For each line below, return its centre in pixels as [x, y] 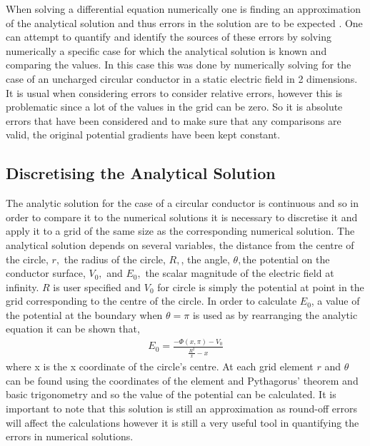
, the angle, [205, 259]
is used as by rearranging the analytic [275, 314]
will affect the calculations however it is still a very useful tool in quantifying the [182, 422]
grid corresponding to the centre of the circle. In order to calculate [151, 301]
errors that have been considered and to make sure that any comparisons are [174, 120]
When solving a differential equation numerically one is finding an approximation [183, 9]
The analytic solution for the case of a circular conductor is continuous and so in [182, 203]
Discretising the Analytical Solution [141, 173]
